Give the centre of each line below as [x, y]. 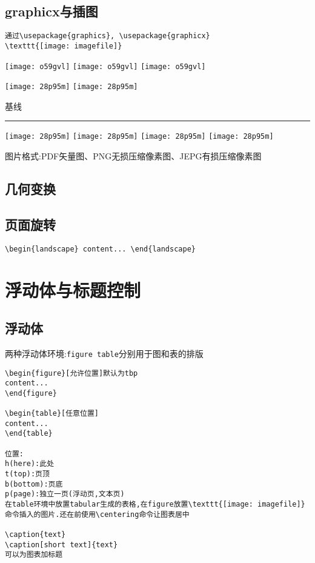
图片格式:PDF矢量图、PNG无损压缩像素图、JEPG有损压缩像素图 [133, 156]
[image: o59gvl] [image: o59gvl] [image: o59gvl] [105, 66]
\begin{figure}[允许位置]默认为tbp [71, 373]
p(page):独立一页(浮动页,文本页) [65, 494]
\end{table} [29, 434]
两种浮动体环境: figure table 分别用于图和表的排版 [104, 353]
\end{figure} [31, 393]
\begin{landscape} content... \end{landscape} [100, 249]
